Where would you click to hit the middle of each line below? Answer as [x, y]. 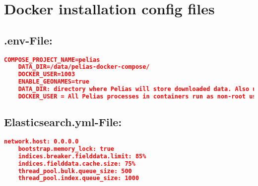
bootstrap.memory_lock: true [66, 149]
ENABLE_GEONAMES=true [54, 82]
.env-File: [28, 40]
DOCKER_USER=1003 [47, 74]
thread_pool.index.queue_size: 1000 [79, 178]
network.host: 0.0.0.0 [41, 142]
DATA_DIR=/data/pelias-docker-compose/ [84, 67]
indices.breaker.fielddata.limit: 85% [82, 156]
